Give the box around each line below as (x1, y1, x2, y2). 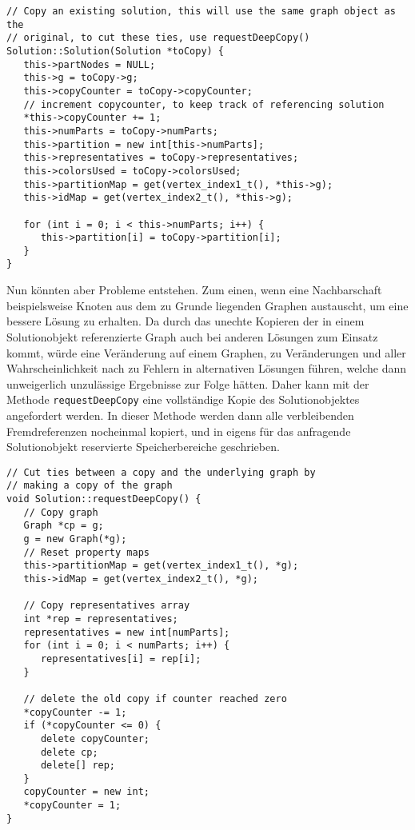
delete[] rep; (40, 760, 116, 772)
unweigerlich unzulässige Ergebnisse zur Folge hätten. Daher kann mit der (6, 375, 369, 392)
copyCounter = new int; (23, 786, 150, 798)
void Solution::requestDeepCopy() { (6, 493, 202, 505)
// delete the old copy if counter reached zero (23, 692, 287, 704)
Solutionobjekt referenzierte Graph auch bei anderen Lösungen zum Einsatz (6, 328, 378, 345)
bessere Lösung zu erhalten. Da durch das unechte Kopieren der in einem (6, 313, 365, 329)
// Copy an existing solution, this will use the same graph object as (6, 6, 396, 17)
